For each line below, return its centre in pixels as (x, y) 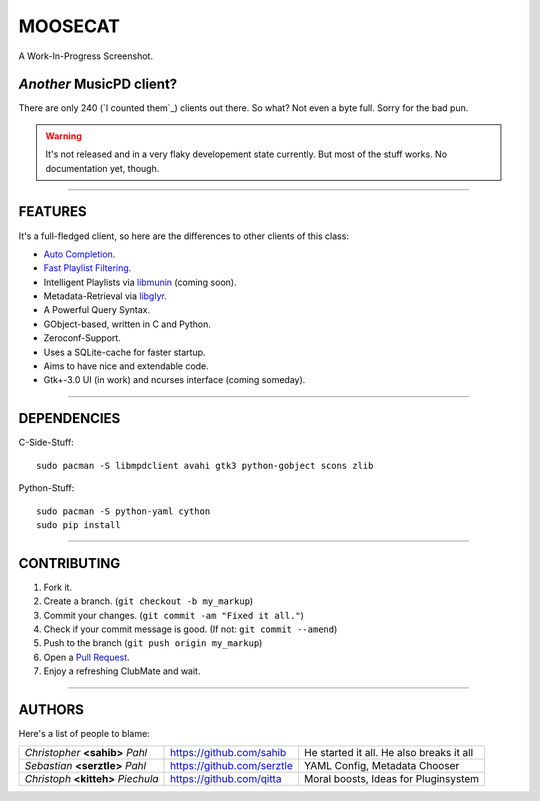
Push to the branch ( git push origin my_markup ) (153, 643)
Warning (63, 136)
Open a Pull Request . (86, 657)
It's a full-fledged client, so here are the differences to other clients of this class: (184, 236)
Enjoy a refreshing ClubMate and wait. (122, 671)
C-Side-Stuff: (46, 442)
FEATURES (52, 211)
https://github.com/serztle (232, 766)
